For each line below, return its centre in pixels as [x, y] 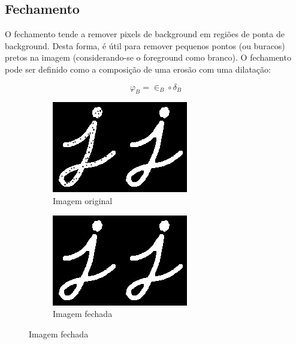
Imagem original [83, 200]
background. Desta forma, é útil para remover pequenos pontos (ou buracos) [145, 45]
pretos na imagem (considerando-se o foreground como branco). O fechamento [148, 57]
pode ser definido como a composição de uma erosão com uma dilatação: [138, 69]
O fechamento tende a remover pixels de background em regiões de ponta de [145, 34]
